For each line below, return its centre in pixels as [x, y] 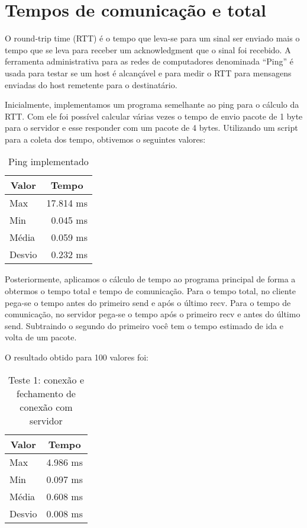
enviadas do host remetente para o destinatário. [91, 84]
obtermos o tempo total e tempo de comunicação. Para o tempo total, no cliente [150, 291]
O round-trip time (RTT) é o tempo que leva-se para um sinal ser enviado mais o [152, 38]
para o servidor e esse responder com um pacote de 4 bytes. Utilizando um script [151, 128]
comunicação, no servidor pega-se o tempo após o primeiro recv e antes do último [153, 314]
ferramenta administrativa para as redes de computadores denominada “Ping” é [149, 61]
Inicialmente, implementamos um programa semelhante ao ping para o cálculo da [152, 104]
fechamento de [46, 393]
